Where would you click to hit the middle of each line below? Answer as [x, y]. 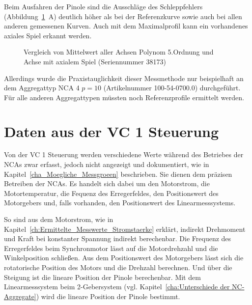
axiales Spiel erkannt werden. [48, 35]
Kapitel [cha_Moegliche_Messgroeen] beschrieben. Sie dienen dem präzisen [118, 174]
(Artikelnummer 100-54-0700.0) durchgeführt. [172, 88]
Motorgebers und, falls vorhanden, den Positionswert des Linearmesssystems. [120, 203]
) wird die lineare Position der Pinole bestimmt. [108, 296]
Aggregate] [20, 296]
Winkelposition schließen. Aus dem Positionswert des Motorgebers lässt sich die [124, 258]
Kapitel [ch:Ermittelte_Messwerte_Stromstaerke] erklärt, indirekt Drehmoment [125, 229]
